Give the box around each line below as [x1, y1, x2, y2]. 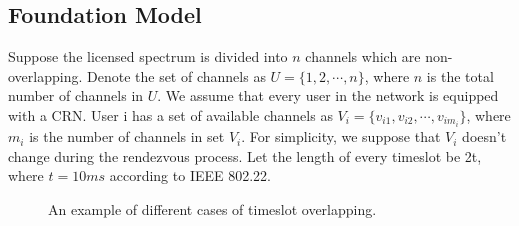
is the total [426, 65, 494, 86]
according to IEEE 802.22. [109, 165, 271, 186]
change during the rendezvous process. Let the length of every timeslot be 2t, [8, 145, 482, 166]
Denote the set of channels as [87, 65, 266, 86]
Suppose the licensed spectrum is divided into [8, 46, 288, 67]
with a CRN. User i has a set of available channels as [8, 104, 333, 125]
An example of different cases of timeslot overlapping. [48, 198, 377, 219]
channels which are [305, 46, 421, 67]
